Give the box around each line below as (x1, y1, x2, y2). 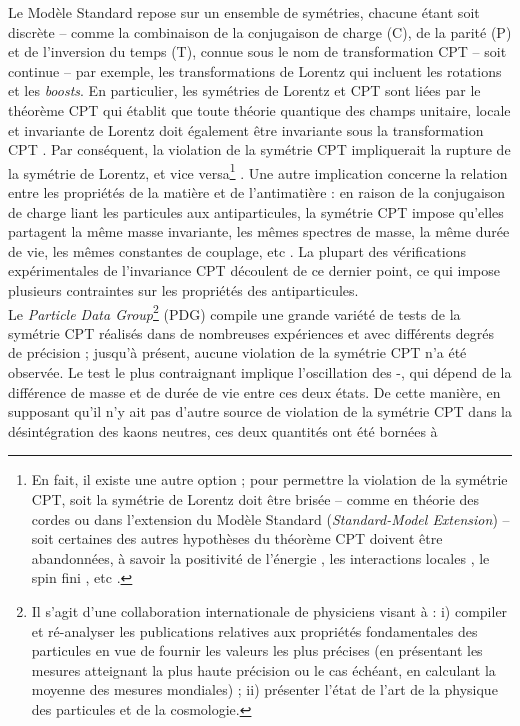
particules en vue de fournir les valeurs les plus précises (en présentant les (31, 640, 483, 661)
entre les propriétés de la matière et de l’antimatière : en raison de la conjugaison (8, 182, 506, 202)
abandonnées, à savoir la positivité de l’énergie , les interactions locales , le (31, 547, 490, 568)
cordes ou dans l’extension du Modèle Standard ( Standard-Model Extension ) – (31, 508, 510, 529)
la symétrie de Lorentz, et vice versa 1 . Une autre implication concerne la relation (8, 159, 508, 183)
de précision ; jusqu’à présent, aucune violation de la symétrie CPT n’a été (8, 342, 467, 363)
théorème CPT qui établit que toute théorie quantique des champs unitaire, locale (8, 99, 511, 120)
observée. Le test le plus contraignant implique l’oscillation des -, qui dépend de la (8, 362, 512, 382)
